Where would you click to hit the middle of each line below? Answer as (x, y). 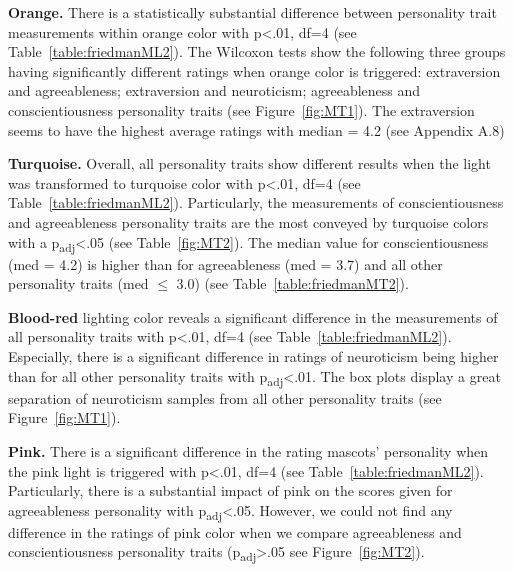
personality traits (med (78, 283)
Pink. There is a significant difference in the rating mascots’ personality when (248, 450)
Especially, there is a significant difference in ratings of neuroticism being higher (253, 356)
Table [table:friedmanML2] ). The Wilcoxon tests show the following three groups (257, 51)
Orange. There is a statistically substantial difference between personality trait (252, 12)
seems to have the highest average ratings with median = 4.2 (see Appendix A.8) (256, 129)
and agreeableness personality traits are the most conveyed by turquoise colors (248, 221)
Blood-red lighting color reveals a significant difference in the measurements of (253, 316)
